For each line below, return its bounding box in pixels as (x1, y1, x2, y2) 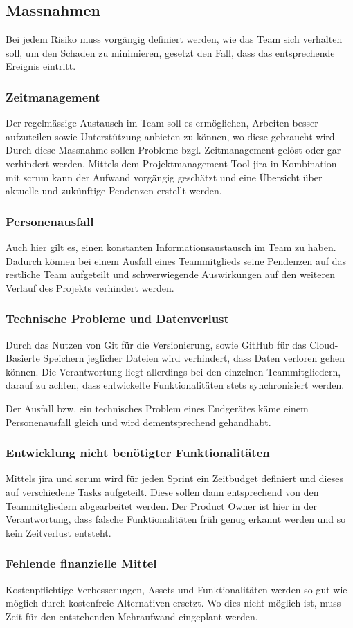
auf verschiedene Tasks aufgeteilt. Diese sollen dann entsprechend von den (6, 484, 319, 499)
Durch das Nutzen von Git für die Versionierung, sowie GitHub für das (6, 337, 307, 351)
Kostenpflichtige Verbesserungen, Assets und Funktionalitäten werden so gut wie (6, 582, 347, 596)
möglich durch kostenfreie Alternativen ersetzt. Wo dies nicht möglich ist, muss (6, 595, 341, 610)
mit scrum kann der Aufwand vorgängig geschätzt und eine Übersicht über (6, 169, 323, 184)
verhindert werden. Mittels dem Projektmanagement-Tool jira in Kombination (6, 156, 337, 170)
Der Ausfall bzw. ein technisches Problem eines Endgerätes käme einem (6, 400, 309, 415)
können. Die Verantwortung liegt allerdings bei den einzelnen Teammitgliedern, (6, 364, 341, 378)
